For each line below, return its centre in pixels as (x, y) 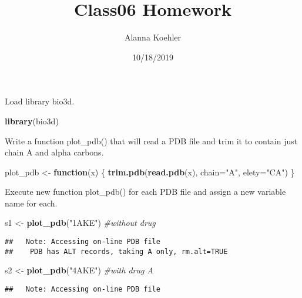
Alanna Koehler (153, 37)
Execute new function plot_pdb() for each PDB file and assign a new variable (145, 192)
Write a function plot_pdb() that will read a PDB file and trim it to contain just (151, 140)
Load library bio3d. (40, 101)
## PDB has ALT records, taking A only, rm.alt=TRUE (116, 251)
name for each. (31, 203)
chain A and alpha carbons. (54, 152)
